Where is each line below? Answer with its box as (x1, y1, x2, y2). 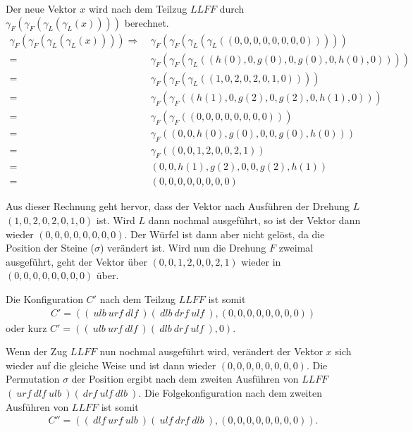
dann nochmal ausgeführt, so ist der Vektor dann (148, 213, 361, 228)
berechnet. (124, 15, 169, 30)
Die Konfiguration (6, 292, 83, 307)
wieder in (241, 254, 281, 269)
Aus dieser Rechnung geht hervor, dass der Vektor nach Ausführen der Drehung (6, 199, 350, 214)
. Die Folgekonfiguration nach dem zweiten (138, 385, 322, 400)
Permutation (6, 371, 60, 386)
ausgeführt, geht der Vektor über (6, 254, 147, 269)
